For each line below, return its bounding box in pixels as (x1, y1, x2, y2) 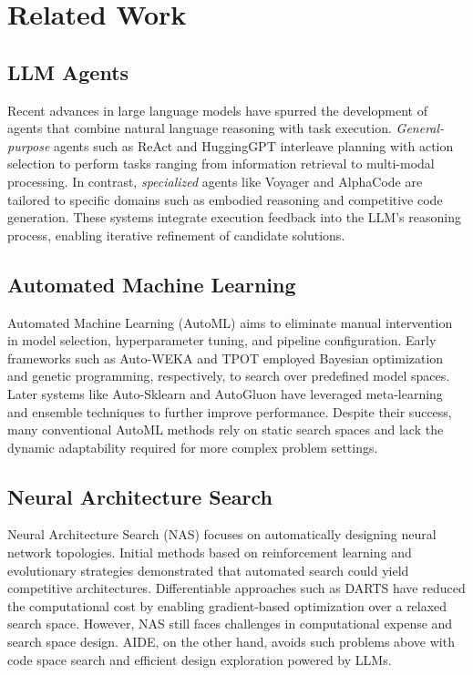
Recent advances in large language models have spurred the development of (7, 100, 427, 119)
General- (396, 118, 445, 138)
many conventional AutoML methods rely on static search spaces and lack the (7, 420, 444, 439)
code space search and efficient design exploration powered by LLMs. (7, 649, 392, 669)
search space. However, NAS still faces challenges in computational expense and (7, 614, 453, 633)
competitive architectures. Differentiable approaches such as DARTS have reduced (7, 578, 466, 598)
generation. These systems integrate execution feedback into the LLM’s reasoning (7, 208, 461, 227)
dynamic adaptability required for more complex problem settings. (7, 437, 378, 456)
